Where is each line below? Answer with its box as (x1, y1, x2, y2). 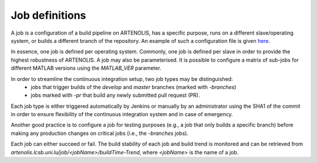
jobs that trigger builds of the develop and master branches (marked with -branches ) (31, 83, 237, 90)
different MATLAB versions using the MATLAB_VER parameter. (11, 64, 161, 72)
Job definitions (11, 9, 86, 22)
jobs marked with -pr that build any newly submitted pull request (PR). (31, 91, 200, 99)
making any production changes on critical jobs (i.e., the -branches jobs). (11, 130, 189, 137)
